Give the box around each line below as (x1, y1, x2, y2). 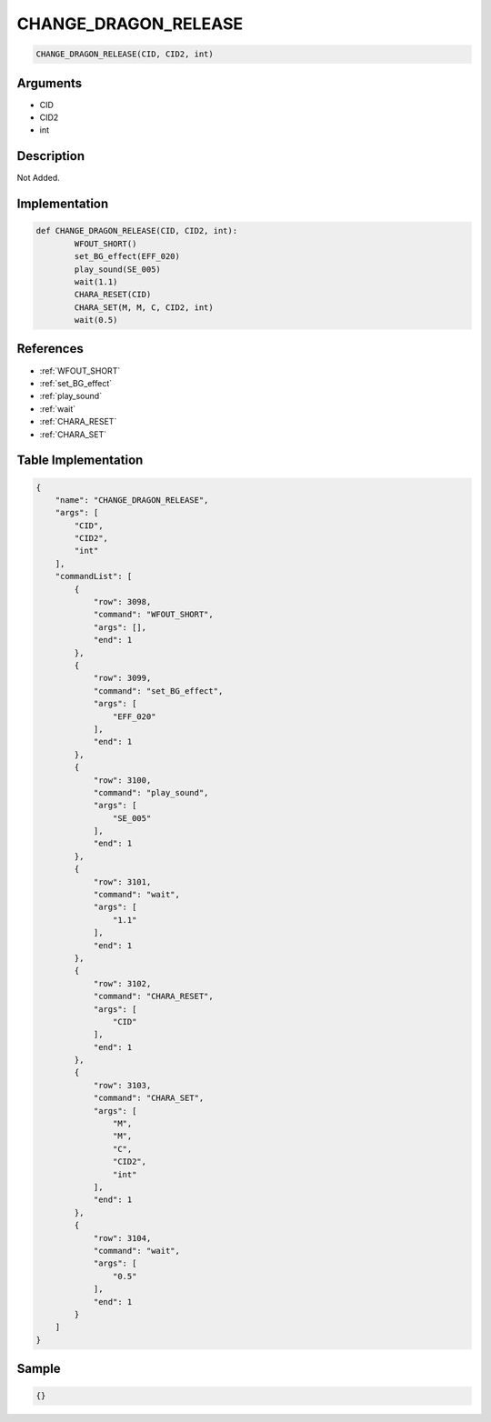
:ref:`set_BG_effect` (39, 377, 113, 388)
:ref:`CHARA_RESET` (39, 416, 117, 427)
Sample (16, 1361, 61, 1377)
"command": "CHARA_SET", (93, 1093, 205, 1104)
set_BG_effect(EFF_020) (74, 251, 181, 262)
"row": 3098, (93, 596, 152, 607)
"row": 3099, (93, 673, 152, 684)
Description (16, 148, 85, 164)
